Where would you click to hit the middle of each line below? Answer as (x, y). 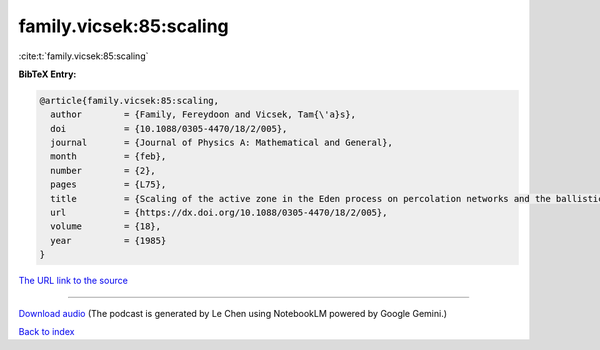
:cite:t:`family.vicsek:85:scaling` (83, 56)
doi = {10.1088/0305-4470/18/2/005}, (169, 128)
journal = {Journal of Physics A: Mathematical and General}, (222, 143)
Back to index (46, 331)
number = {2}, (103, 170)
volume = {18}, (106, 226)
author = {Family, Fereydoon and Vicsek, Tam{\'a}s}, (203, 114)
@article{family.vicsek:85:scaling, (129, 100)
